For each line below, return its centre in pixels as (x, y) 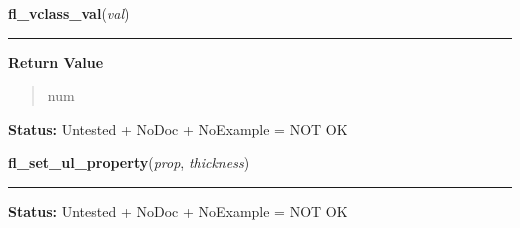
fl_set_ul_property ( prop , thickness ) (129, 162)
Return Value (56, 61)
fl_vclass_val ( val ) (69, 13)
